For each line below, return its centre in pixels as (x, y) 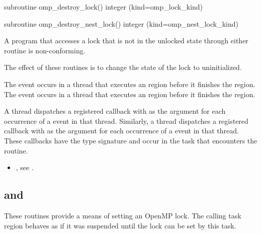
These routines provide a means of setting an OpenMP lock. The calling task (123, 215)
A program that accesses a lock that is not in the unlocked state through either (126, 41)
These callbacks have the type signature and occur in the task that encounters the (131, 140)
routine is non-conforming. (45, 50)
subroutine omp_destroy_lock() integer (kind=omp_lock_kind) (104, 7)
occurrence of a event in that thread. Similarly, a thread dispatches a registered (126, 121)
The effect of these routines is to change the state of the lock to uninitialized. (123, 67)
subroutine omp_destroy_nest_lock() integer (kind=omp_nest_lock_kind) (121, 23)
